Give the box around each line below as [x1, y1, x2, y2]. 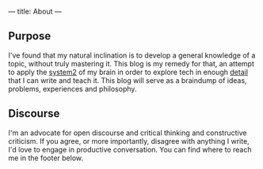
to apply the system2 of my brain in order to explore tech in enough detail [8, 67, 248, 77]
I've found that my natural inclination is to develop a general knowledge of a [8, 51, 256, 60]
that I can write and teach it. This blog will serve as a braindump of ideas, [8, 75, 247, 85]
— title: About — [8, 7, 62, 16]
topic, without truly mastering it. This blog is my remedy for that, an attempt [8, 58, 255, 68]
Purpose [8, 29, 51, 43]
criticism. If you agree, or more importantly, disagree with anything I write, [8, 136, 250, 145]
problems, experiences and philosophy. [8, 84, 137, 93]
